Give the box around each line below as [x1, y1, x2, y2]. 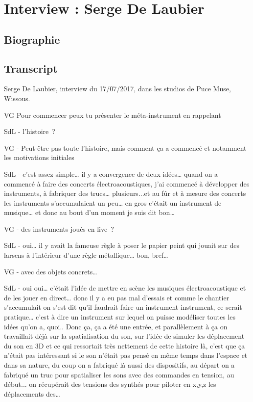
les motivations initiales [4, 152, 74, 162]
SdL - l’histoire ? [4, 126, 55, 136]
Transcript [4, 60, 58, 76]
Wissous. [4, 93, 30, 103]
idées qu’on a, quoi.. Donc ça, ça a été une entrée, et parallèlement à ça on [4, 321, 228, 331]
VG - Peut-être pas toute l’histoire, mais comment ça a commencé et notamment [4, 142, 247, 153]
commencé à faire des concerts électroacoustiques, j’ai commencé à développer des [4, 178, 250, 188]
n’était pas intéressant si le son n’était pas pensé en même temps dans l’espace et [4, 350, 248, 360]
